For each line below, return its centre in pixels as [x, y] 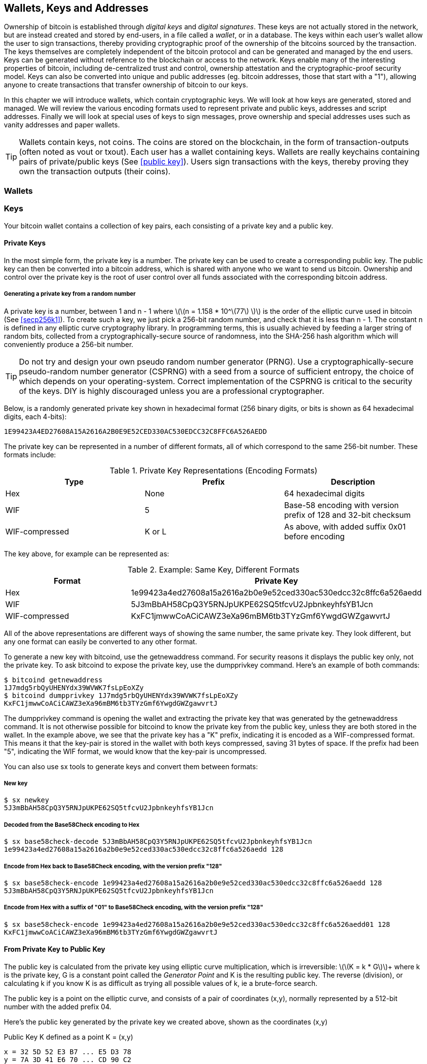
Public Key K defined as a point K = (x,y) [69, 1037]
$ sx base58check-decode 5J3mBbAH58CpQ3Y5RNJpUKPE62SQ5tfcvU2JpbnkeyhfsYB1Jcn [158, 842]
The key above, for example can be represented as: [87, 553]
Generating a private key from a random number [70, 294]
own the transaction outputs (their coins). [95, 172]
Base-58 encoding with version [341, 505]
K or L [155, 531]
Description [353, 481]
